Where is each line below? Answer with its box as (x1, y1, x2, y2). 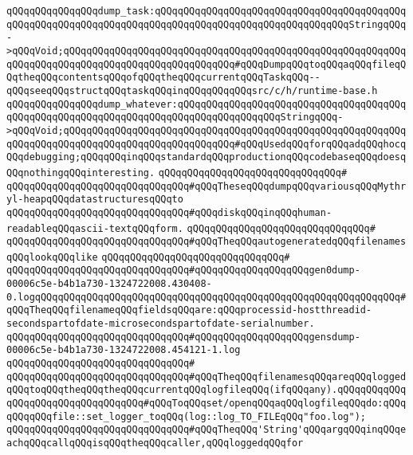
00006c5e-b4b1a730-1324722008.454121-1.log (6, 344, 241, 356)
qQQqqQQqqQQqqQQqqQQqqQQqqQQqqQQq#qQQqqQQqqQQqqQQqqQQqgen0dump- (6, 265, 360, 277)
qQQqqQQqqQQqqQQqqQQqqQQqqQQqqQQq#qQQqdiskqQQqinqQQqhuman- (6, 206, 332, 218)
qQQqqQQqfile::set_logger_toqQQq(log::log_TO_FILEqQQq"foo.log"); (6, 410, 367, 422)
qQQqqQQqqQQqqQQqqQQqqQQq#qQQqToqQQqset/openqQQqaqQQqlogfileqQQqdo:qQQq (6, 398, 407, 410)
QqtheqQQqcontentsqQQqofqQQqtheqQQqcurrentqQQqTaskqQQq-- (6, 72, 321, 84)
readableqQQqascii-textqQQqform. (6, 222, 183, 234)
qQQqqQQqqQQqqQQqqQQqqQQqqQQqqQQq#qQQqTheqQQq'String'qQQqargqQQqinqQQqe (6, 424, 407, 436)
